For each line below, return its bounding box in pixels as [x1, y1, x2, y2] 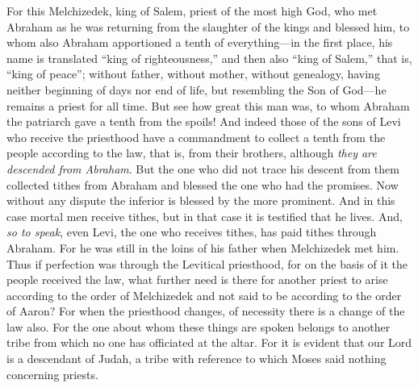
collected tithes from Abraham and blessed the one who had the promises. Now [6, 176, 399, 193]
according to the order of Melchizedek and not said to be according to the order [6, 286, 402, 303]
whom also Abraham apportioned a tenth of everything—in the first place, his [6, 34, 393, 51]
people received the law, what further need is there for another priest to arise [6, 271, 388, 288]
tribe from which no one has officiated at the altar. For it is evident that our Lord [6, 334, 412, 351]
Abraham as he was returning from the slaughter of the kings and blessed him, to [6, 18, 410, 35]
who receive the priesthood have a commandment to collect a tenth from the [6, 128, 386, 145]
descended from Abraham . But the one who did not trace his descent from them [6, 160, 399, 177]
